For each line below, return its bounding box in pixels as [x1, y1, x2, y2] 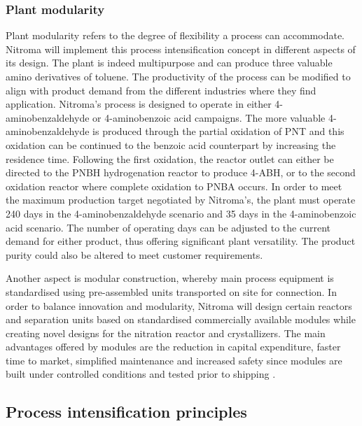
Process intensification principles [6, 401, 247, 423]
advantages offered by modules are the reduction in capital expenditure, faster [6, 339, 341, 354]
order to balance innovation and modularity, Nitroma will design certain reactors [6, 298, 352, 313]
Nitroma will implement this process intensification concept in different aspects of [6, 41, 356, 56]
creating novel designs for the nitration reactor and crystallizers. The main [6, 325, 326, 340]
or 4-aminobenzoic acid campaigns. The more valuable [92, 110, 326, 125]
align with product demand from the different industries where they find [6, 83, 316, 97]
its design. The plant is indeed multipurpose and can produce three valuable [6, 55, 333, 70]
